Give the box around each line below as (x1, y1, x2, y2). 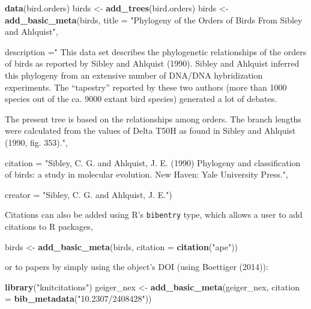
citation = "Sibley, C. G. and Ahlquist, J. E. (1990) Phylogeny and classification (5, 156, 301, 169)
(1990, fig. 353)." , (5, 136, 68, 148)
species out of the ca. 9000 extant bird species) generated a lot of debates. (5, 92, 277, 105)
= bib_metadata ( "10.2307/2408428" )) (5, 292, 152, 305)
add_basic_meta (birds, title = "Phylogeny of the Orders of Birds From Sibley (5, 13, 303, 26)
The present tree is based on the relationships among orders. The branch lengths (5, 112, 301, 125)
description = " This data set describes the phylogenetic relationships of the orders (5, 45, 307, 58)
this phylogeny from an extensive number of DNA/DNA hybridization (5, 68, 263, 81)
